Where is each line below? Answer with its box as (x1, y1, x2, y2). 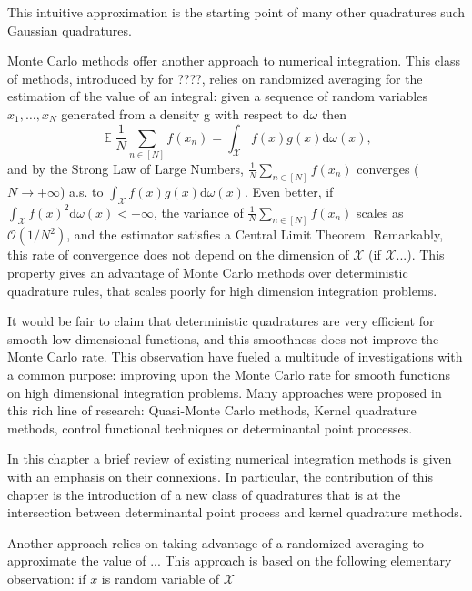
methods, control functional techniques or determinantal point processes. (7, 418, 413, 437)
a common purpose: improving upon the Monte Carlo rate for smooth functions (7, 364, 450, 383)
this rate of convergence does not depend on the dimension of (7, 245, 349, 264)
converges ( (357, 158, 419, 178)
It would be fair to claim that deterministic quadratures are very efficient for (7, 311, 435, 331)
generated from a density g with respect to (61, 104, 299, 123)
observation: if (7, 568, 86, 587)
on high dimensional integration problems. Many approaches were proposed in (7, 382, 442, 402)
